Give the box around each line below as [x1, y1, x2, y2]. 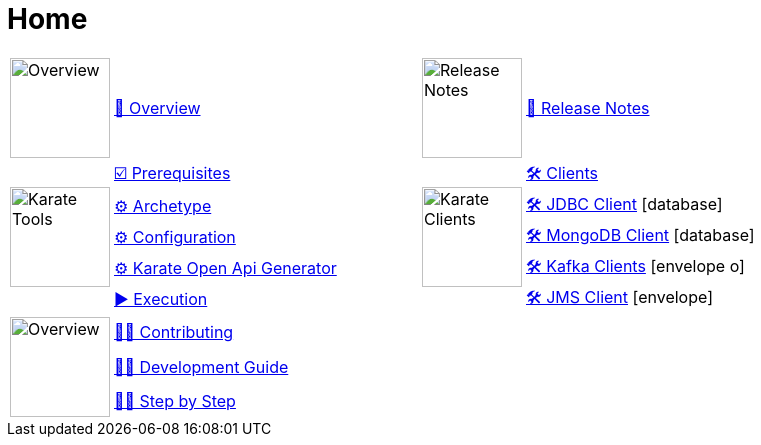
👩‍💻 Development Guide [114, 356, 289, 377]
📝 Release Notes [526, 97, 650, 118]
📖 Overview [114, 97, 201, 118]
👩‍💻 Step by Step [114, 391, 236, 412]
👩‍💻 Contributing [114, 322, 234, 343]
